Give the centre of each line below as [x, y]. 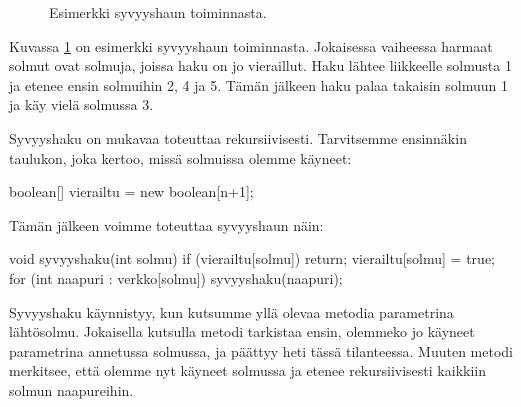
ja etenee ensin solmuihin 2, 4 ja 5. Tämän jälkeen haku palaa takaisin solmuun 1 [258, 84]
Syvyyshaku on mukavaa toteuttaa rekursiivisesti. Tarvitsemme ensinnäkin [238, 137]
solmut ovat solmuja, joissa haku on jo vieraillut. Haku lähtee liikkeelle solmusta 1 [260, 65]
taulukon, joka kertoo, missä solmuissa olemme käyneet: [180, 157]
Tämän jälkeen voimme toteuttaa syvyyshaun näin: [166, 224]
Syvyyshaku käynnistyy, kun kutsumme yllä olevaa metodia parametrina [231, 311]
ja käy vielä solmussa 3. [81, 104]
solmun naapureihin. [71, 389]
